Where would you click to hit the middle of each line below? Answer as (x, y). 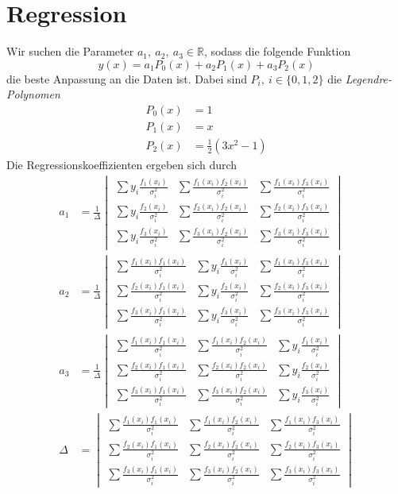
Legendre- (369, 78)
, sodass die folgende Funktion (277, 51)
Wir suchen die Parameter (70, 51)
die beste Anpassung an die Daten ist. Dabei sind (127, 78)
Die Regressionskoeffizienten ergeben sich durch (122, 164)
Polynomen (33, 94)
